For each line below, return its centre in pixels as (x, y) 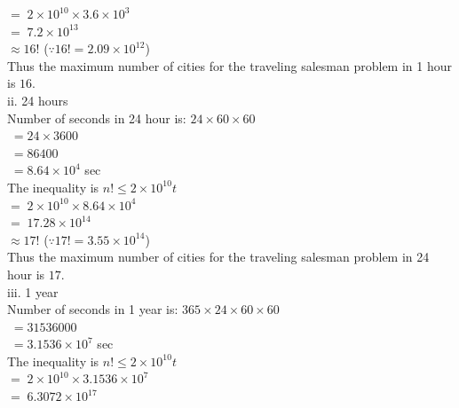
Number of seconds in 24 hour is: (97, 118)
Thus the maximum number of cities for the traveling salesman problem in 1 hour (229, 65)
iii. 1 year (33, 291)
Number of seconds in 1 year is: (93, 309)
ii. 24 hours (38, 100)
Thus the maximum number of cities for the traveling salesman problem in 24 (218, 257)
